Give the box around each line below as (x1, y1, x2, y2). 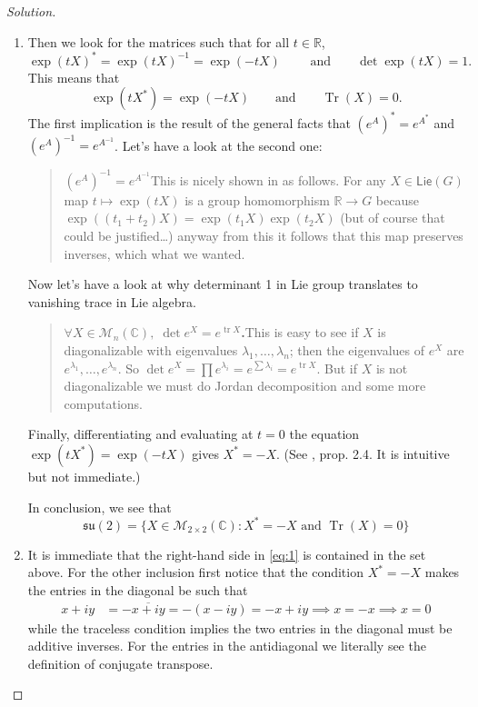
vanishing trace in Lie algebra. (27, 292, 196, 311)
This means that (27, 67, 120, 86)
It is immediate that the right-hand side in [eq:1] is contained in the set (27, 544, 426, 563)
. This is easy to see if (241, 323, 359, 342)
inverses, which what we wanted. (64, 244, 245, 263)
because (375, 190, 419, 209)
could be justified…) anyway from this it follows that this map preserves (64, 225, 463, 244)
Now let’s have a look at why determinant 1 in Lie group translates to (27, 274, 418, 294)
